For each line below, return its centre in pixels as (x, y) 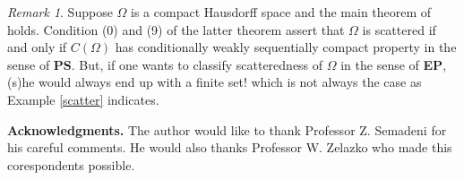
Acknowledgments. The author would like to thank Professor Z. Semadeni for (227, 129)
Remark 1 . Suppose (60, 12)
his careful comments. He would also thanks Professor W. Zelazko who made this (230, 147)
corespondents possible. (71, 164)
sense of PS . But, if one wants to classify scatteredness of (165, 64)
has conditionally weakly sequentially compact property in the (286, 47)
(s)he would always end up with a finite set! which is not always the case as (215, 82)
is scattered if (399, 29)
